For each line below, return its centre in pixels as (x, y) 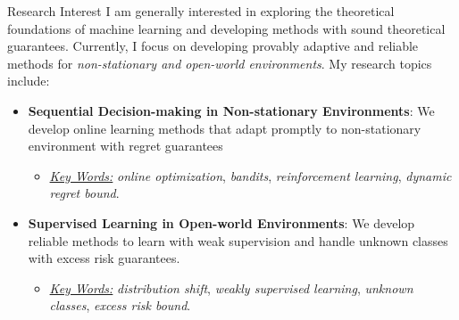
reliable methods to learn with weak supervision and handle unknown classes (238, 240)
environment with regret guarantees (125, 146)
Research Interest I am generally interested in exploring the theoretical (201, 11)
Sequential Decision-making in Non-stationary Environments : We (231, 110)
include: (29, 81)
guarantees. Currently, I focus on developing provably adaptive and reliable (213, 46)
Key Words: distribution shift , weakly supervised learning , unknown (231, 287)
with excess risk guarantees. (104, 258)
